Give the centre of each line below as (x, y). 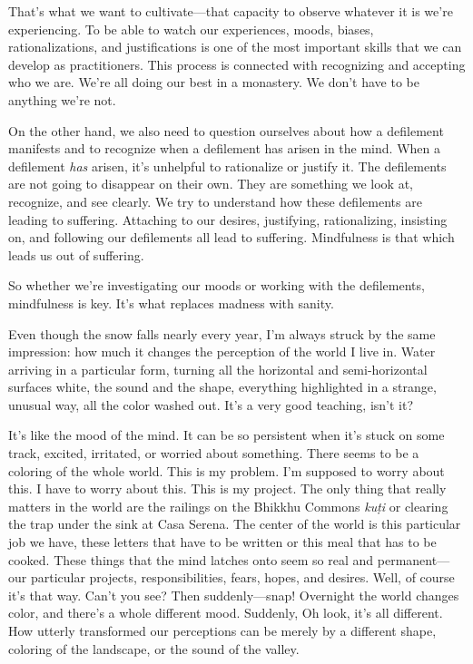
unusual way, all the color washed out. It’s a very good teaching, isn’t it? (211, 404)
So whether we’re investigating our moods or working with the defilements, (217, 285)
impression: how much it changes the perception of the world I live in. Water (222, 352)
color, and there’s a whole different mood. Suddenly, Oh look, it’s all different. (226, 613)
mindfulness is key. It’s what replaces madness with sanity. (171, 303)
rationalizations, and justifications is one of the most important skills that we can (235, 47)
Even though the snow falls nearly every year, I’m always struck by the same (222, 333)
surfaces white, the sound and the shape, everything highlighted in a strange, (222, 387)
